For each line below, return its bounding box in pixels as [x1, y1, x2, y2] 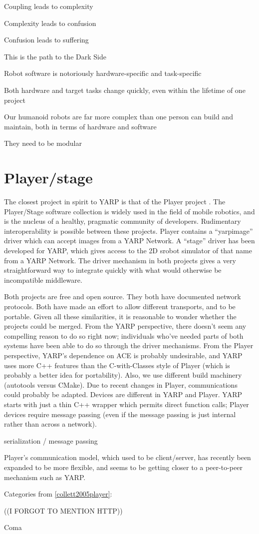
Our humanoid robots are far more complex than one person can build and [4, 111, 233, 122]
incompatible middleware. [4, 274, 82, 285]
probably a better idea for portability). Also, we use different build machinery [4, 370, 242, 380]
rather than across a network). [4, 419, 97, 429]
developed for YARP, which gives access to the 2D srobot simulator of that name [4, 245, 252, 256]
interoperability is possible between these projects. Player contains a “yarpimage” [4, 225, 253, 236]
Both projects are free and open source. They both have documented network [4, 291, 241, 302]
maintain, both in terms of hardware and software [4, 121, 157, 131]
